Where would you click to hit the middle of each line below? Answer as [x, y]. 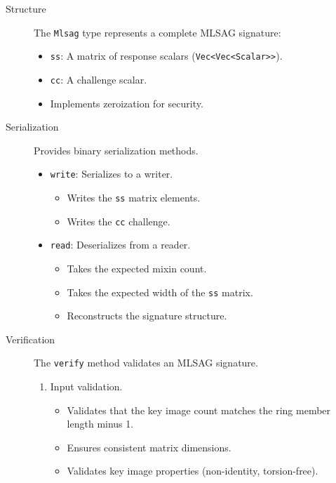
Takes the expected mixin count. [137, 268]
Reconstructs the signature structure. [147, 316]
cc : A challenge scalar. [99, 79]
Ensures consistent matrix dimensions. [149, 447]
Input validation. [86, 386]
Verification [31, 339]
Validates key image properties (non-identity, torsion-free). [193, 471]
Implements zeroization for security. [127, 103]
